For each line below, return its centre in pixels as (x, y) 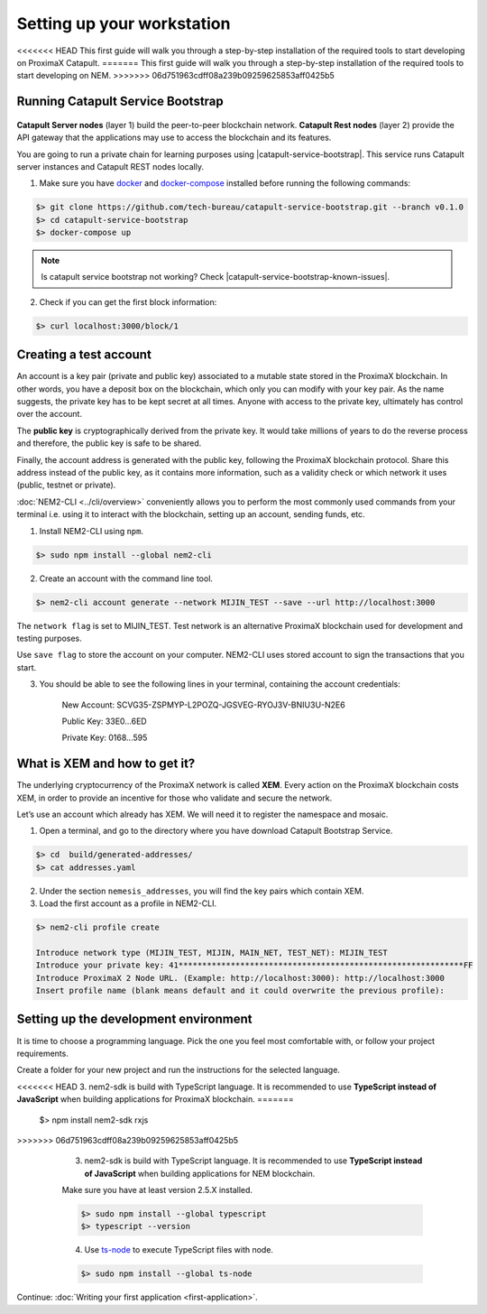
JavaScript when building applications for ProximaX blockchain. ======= (155, 1099)
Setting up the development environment (134, 1019)
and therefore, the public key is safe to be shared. (109, 443)
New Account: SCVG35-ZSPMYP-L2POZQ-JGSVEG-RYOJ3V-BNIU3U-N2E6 (204, 705)
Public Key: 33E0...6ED (105, 721)
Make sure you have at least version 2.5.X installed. (157, 1190)
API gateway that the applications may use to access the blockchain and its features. (174, 138)
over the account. (50, 414)
